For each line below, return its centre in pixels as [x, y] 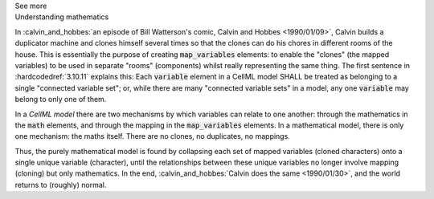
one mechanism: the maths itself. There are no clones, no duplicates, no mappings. [153, 136]
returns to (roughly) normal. [61, 185]
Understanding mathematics [62, 17]
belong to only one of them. [61, 99]
